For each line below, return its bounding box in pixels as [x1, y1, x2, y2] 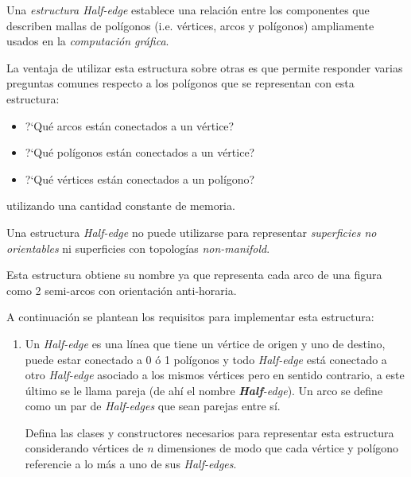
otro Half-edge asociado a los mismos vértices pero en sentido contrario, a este [25, 366, 405, 383]
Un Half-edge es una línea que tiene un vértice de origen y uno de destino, [25, 335, 386, 351]
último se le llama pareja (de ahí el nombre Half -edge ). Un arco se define [25, 382, 383, 398]
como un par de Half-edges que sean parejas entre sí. [25, 397, 281, 414]
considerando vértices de [25, 440, 144, 456]
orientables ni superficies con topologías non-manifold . [6, 239, 270, 256]
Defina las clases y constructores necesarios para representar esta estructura [25, 424, 394, 440]
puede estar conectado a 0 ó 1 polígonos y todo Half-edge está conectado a [25, 351, 387, 367]
